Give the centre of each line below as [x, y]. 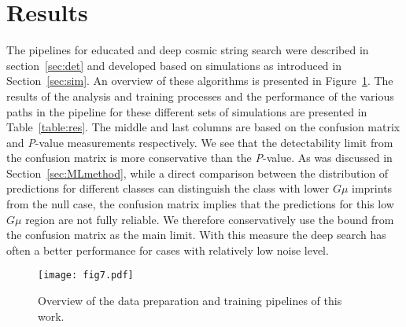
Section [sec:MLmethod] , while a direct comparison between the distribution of [197, 173]
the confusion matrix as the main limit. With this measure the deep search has [196, 235]
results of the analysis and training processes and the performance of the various [200, 96]
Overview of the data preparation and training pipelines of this [190, 301]
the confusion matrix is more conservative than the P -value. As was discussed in [199, 158]
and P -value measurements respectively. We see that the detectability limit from [200, 142]
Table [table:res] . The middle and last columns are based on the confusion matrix [203, 127]
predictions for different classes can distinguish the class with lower [168, 188]
